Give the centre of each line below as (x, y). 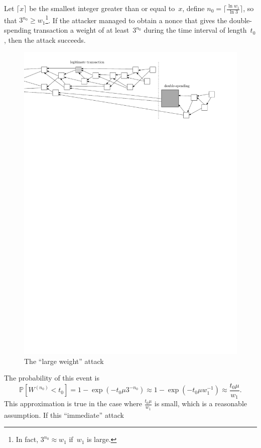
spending (18, 30)
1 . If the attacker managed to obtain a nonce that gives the (136, 19)
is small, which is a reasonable (201, 403)
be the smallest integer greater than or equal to (102, 8)
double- (240, 20)
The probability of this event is (52, 378)
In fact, (27, 439)
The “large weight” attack (64, 361)
